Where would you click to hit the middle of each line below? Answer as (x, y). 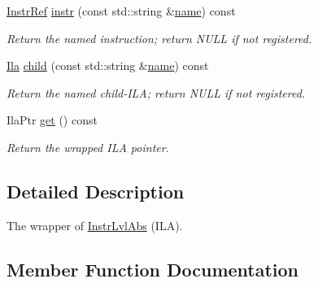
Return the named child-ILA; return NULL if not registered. (156, 92)
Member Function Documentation (153, 269)
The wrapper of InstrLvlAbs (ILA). (95, 225)
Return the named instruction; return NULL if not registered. (159, 38)
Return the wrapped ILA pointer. (88, 147)
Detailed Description (96, 191)
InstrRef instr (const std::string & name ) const (121, 11)
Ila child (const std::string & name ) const (108, 65)
